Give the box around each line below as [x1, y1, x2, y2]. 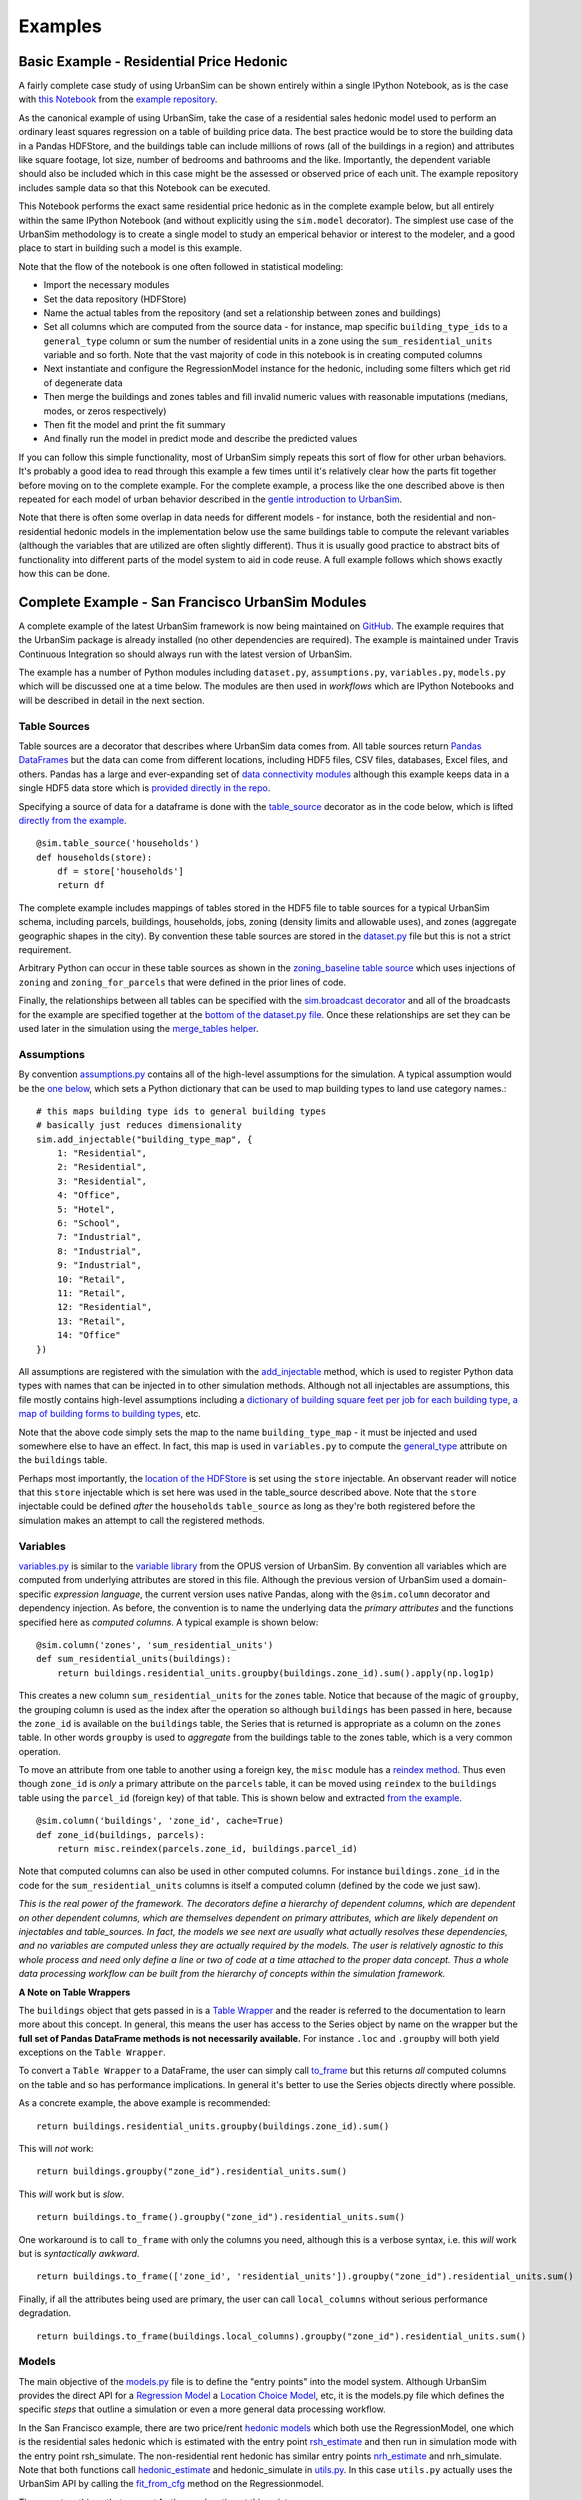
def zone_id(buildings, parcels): [36, 1829, 205, 1840]
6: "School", [56, 1218, 121, 1229]
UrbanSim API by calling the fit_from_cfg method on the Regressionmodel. [18, 2478, 324, 2490]
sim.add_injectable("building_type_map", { [36, 1133, 253, 1145]
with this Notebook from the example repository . [18, 93, 218, 105]
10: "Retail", [56, 1273, 127, 1285]
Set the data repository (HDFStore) [43, 293, 187, 305]
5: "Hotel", [56, 1203, 116, 1215]
